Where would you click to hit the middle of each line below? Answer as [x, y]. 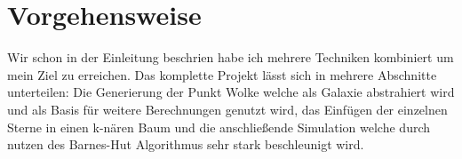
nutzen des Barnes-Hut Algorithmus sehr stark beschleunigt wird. [186, 144]
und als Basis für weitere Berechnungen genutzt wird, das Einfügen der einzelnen [227, 109]
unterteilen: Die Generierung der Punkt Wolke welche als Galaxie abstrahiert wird [231, 92]
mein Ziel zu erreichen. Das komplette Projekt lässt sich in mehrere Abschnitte [222, 74]
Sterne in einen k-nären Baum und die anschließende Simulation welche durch [219, 127]
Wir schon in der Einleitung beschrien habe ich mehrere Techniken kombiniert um [231, 57]
